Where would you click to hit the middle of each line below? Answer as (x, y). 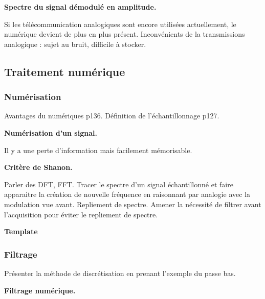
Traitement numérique (65, 71)
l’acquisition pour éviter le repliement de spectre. (81, 214)
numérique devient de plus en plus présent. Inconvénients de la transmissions (125, 34)
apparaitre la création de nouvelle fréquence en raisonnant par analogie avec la (127, 194)
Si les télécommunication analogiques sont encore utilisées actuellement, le (120, 24)
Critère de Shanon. (38, 167)
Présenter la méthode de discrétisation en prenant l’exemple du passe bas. (120, 273)
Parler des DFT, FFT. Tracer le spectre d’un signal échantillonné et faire (119, 184)
